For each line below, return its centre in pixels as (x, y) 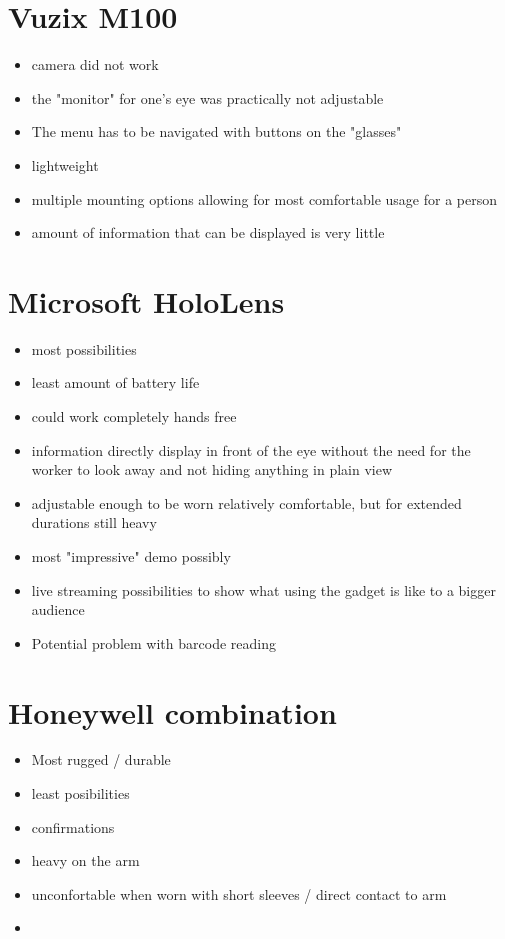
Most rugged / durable (101, 759)
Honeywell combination (172, 711)
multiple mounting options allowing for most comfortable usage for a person (264, 198)
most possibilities (84, 348)
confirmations (73, 826)
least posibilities (80, 793)
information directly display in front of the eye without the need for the (251, 449)
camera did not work (95, 64)
